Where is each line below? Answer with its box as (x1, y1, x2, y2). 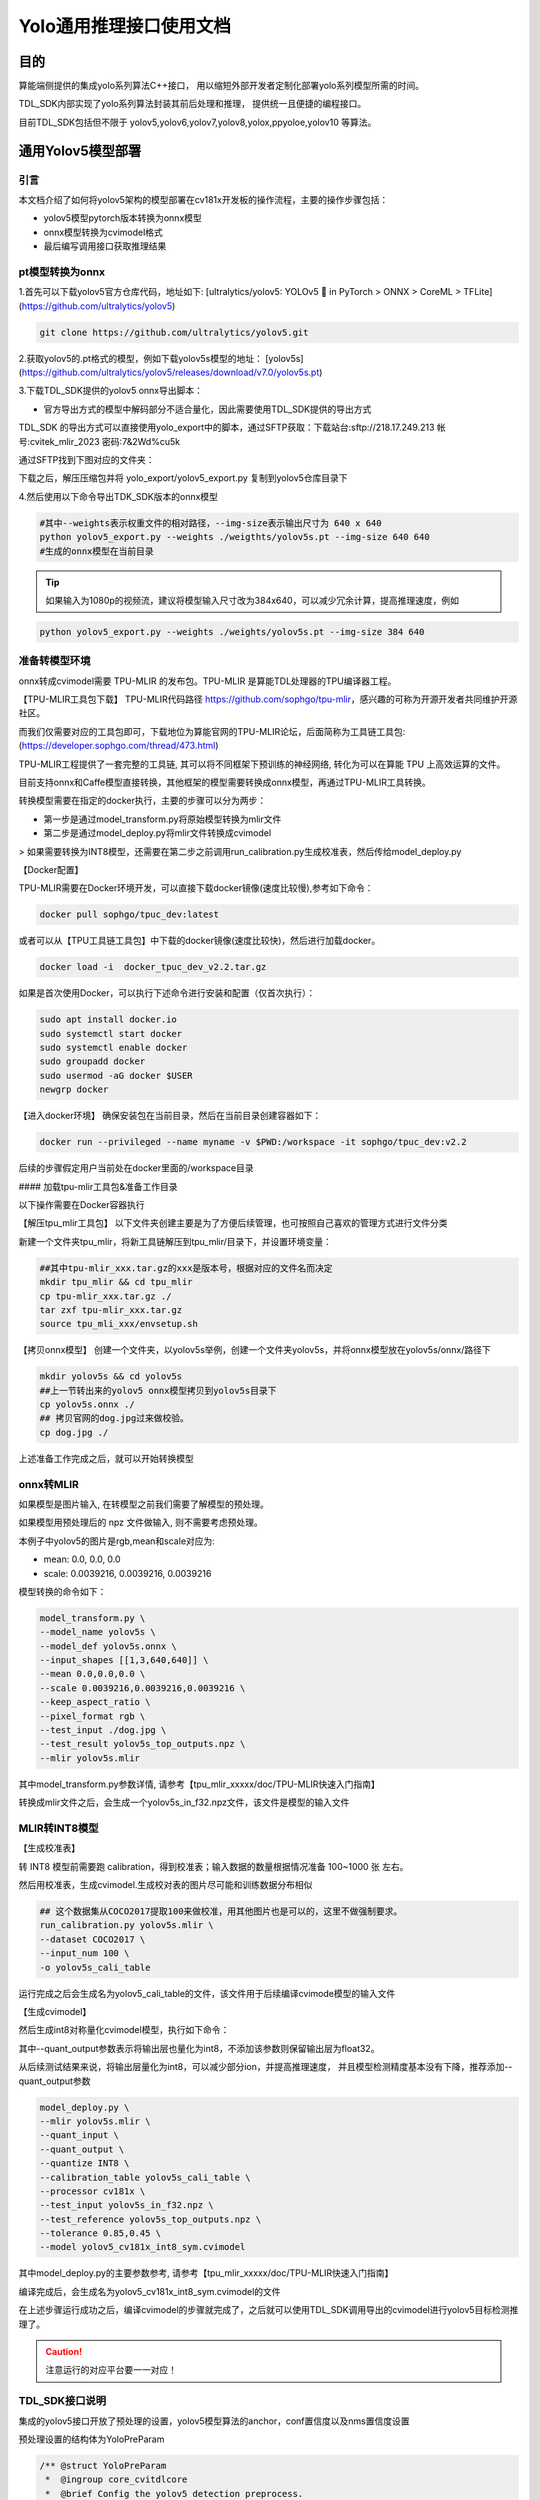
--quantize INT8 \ (39, 2158, 130, 2169)
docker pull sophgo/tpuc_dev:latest (39, 909, 220, 920)
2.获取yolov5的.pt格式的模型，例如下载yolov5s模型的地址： (18, 352, 264, 364)
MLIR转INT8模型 (18, 1821, 99, 1835)
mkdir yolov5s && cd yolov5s (39, 1371, 183, 1382)
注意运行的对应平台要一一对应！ (45, 2364, 177, 2376)
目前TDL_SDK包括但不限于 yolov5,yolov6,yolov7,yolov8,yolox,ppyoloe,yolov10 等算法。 (18, 116, 377, 128)
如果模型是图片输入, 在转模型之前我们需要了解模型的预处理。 (18, 1498, 269, 1510)
